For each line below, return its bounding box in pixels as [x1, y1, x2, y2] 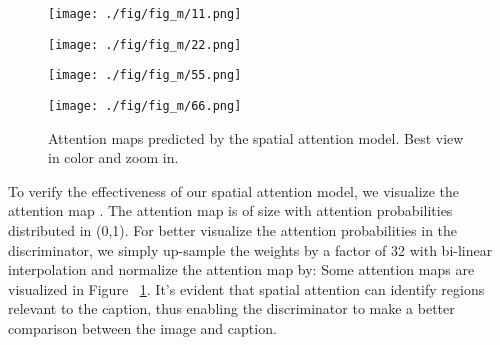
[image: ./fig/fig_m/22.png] [48, 37, 242, 52]
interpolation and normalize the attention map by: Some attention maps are [8, 259, 475, 280]
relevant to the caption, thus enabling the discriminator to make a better [8, 298, 455, 319]
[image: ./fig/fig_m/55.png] [48, 68, 242, 83]
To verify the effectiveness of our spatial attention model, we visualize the [8, 180, 460, 201]
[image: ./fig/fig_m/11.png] [48, 7, 242, 21]
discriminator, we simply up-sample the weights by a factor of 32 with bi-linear [8, 239, 493, 260]
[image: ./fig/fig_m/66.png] [48, 98, 242, 113]
